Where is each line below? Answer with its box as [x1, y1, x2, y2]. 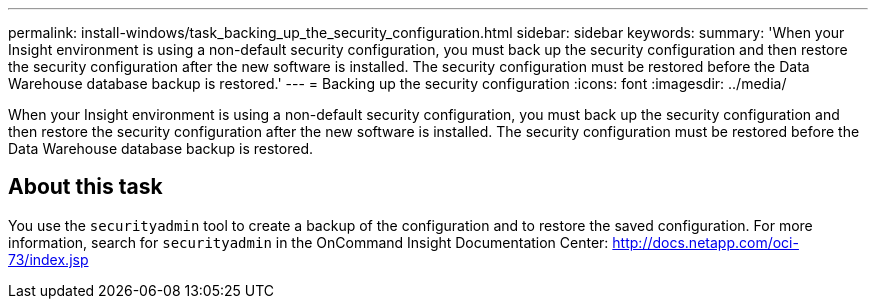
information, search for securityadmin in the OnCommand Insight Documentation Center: [8, 233, 609, 251]
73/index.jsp [8, 250, 89, 268]
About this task [8, 174, 163, 200]
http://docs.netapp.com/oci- [612, 233, 799, 251]
